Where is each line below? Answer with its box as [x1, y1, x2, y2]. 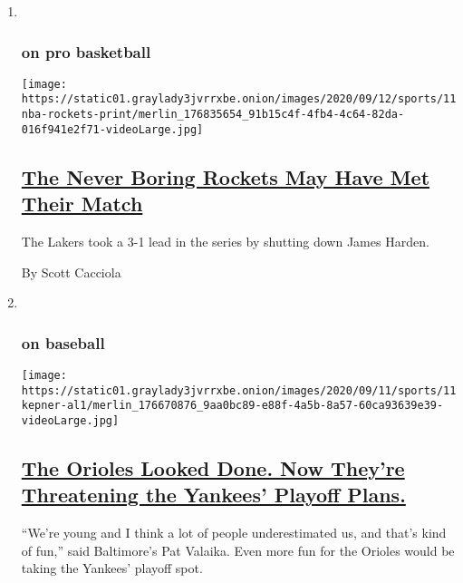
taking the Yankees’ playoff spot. [21, 559, 203, 578]
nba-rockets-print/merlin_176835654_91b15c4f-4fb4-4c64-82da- [21, 108, 405, 121]
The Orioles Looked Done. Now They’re [21, 454, 405, 482]
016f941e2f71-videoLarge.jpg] [21, 122, 204, 136]
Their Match [21, 189, 143, 218]
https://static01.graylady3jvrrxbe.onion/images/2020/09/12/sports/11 [21, 92, 457, 106]
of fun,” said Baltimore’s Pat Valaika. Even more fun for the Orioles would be [21, 540, 455, 559]
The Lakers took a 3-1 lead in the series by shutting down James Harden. [21, 232, 429, 251]
